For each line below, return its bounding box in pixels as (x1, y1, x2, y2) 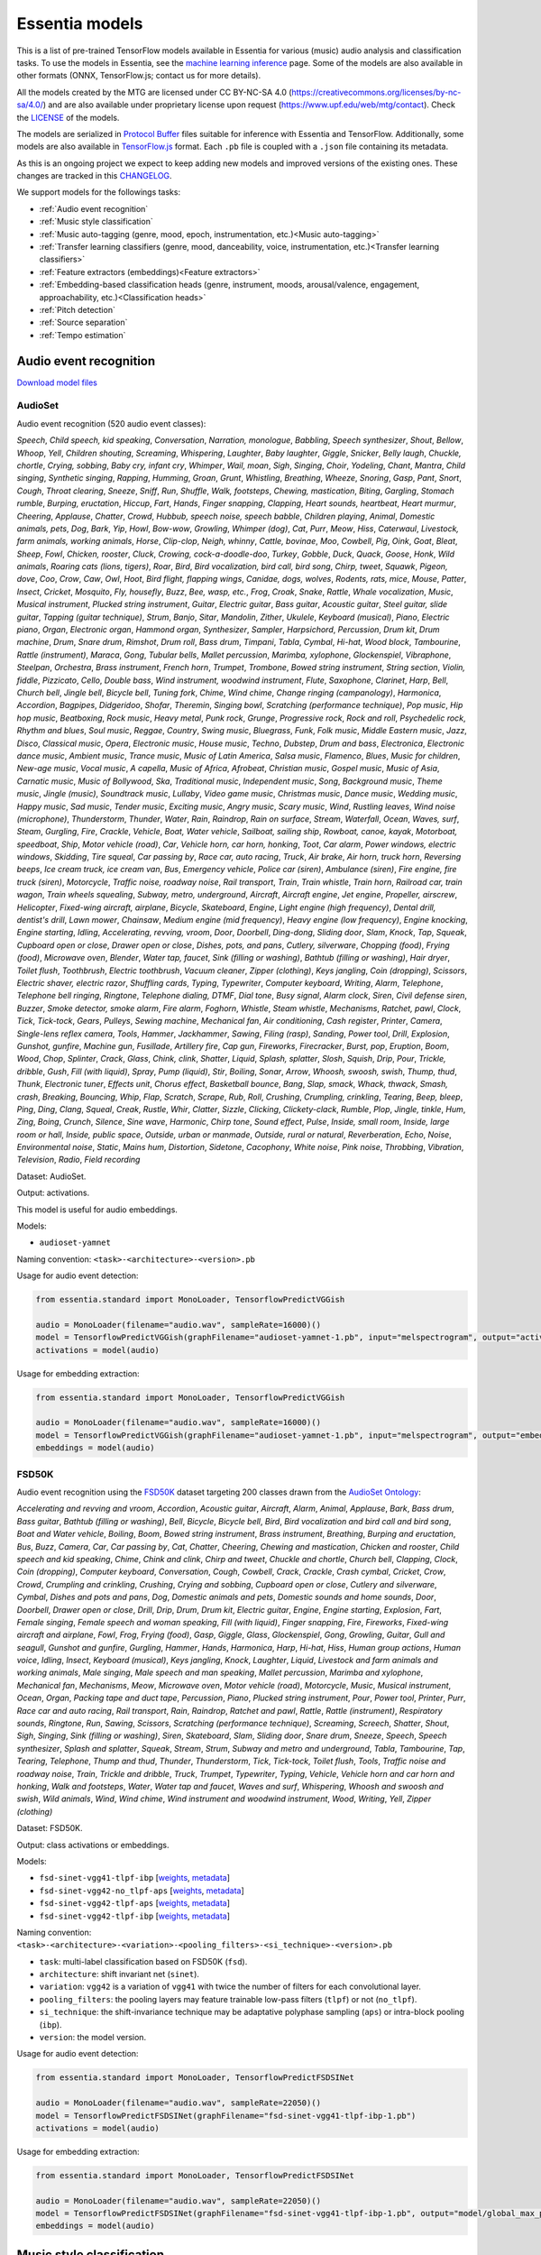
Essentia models (16, 14, 143, 33)
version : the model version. (39, 2032, 147, 2043)
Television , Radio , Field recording (16, 1155, 141, 1165)
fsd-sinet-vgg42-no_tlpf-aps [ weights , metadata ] (39, 1885, 245, 1896)
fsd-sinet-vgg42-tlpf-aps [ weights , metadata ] (39, 1898, 230, 1909)
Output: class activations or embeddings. (16, 1839, 170, 1850)
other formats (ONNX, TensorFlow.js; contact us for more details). (16, 70, 261, 81)
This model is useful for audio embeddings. (16, 1204, 178, 1215)
